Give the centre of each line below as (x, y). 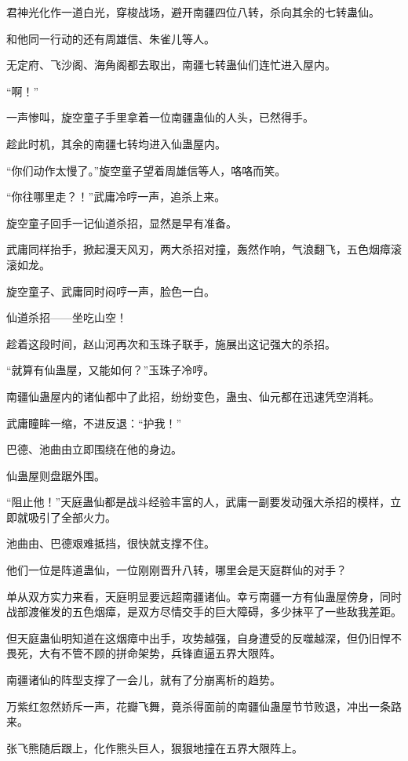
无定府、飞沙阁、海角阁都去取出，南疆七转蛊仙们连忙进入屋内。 (171, 65)
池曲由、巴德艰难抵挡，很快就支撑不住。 (111, 543)
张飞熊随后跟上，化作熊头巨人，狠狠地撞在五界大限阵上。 (155, 747)
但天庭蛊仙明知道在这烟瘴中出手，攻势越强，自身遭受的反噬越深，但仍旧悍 (199, 637)
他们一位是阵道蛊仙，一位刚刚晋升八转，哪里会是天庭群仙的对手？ (177, 570)
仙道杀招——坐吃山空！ (67, 317)
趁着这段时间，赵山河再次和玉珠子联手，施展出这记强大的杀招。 (171, 343)
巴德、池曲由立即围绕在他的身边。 (94, 449)
